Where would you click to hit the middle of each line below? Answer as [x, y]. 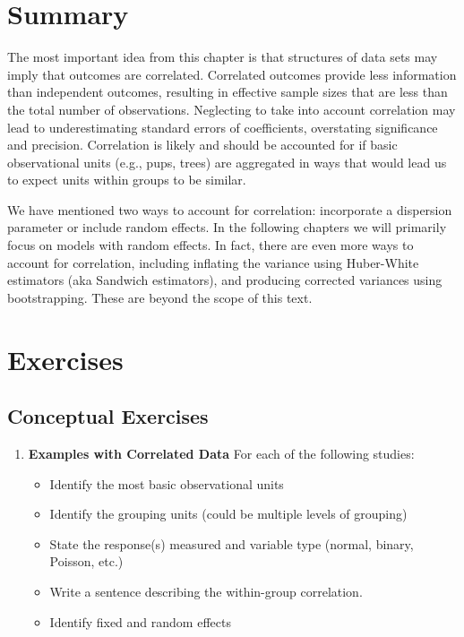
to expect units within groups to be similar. [127, 180]
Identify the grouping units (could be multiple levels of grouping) [228, 514]
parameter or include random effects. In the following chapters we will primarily [227, 227]
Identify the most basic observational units [167, 483]
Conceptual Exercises [108, 416]
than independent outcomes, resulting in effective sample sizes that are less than [228, 92]
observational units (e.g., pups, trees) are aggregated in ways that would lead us [227, 162]
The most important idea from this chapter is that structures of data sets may [223, 57]
